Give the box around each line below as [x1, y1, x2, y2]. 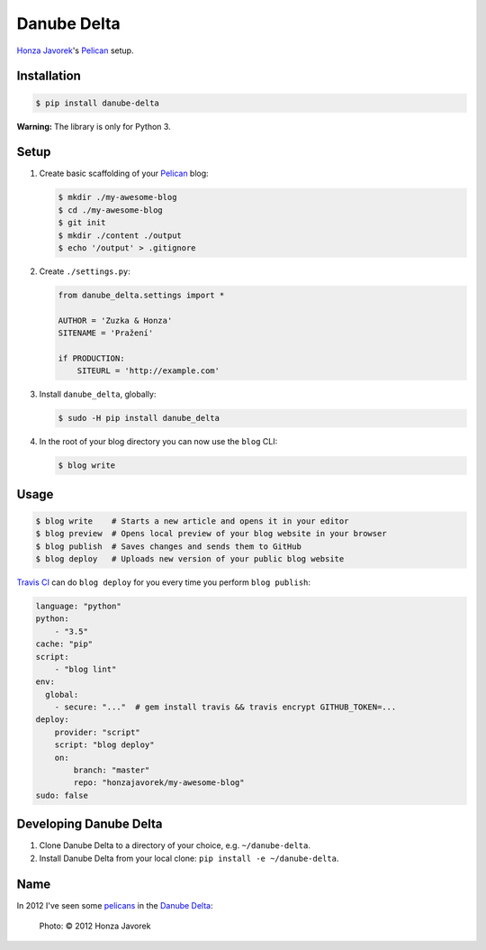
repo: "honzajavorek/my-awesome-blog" [73, 778, 245, 788]
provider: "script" [54, 726, 141, 737]
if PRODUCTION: [58, 352, 125, 363]
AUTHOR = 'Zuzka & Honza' [58, 315, 173, 325]
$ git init [58, 217, 106, 228]
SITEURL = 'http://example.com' [76, 366, 220, 376]
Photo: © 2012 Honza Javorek [39, 920, 151, 932]
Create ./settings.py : [39, 266, 130, 277]
